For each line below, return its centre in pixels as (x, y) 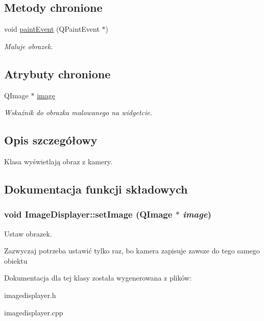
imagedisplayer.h (30, 295)
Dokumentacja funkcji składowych (96, 189)
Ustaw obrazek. (28, 233)
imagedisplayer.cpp (34, 312)
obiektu (16, 260)
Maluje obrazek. (29, 46)
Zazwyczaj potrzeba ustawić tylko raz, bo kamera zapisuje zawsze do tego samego (132, 251)
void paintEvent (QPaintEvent (52, 29)
